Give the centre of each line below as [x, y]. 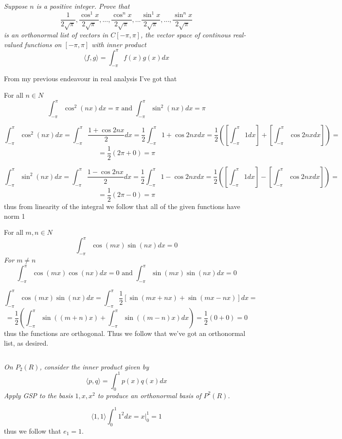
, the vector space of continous [185, 34]
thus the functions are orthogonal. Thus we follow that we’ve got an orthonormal [125, 333]
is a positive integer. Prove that [83, 6]
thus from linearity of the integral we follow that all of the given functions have [122, 206]
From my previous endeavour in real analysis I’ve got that [90, 79]
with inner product [119, 44]
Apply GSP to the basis [38, 395]
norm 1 [15, 216]
